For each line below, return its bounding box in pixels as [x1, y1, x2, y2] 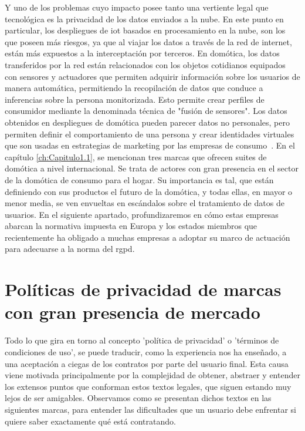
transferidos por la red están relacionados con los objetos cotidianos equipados [5, 58, 286, 70]
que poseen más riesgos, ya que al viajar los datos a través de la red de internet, [5, 35, 292, 48]
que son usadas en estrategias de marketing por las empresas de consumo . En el [5, 139, 295, 151]
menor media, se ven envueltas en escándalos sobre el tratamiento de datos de [5, 197, 284, 209]
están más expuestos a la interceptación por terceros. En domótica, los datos [5, 47, 280, 59]
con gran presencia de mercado [5, 300, 260, 324]
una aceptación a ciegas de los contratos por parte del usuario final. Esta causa [5, 357, 289, 369]
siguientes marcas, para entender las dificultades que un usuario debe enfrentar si [5, 403, 296, 415]
